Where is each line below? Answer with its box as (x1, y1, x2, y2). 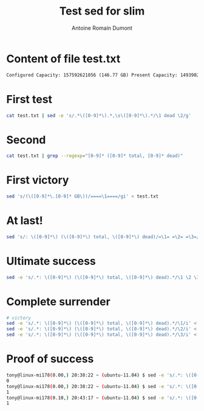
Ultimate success (6, 255, 96, 268)
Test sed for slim (59, 4, 145, 18)
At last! (6, 214, 44, 228)
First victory (6, 173, 69, 187)
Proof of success (6, 352, 94, 366)
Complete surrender (6, 295, 110, 309)
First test (6, 92, 53, 106)
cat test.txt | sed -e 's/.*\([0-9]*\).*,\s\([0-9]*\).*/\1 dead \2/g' (6, 112, 191, 119)
